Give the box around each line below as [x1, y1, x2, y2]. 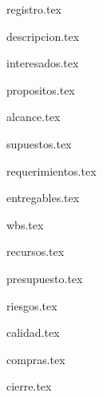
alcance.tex [6, 108, 61, 125]
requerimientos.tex [6, 162, 97, 179]
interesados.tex [6, 55, 79, 71]
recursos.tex [6, 243, 65, 260]
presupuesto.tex [6, 269, 83, 286]
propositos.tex [6, 81, 75, 98]
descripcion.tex [6, 27, 80, 44]
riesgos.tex [6, 297, 57, 314]
